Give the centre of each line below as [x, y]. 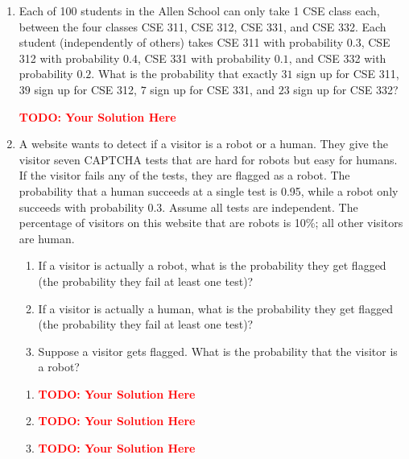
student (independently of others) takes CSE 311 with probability [181, 42]
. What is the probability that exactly [184, 74]
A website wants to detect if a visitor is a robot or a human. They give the [203, 144]
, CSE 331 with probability [204, 58]
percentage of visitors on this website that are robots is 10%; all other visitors [211, 223]
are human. [47, 238]
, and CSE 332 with [337, 58]
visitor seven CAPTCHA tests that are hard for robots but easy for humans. [208, 159]
